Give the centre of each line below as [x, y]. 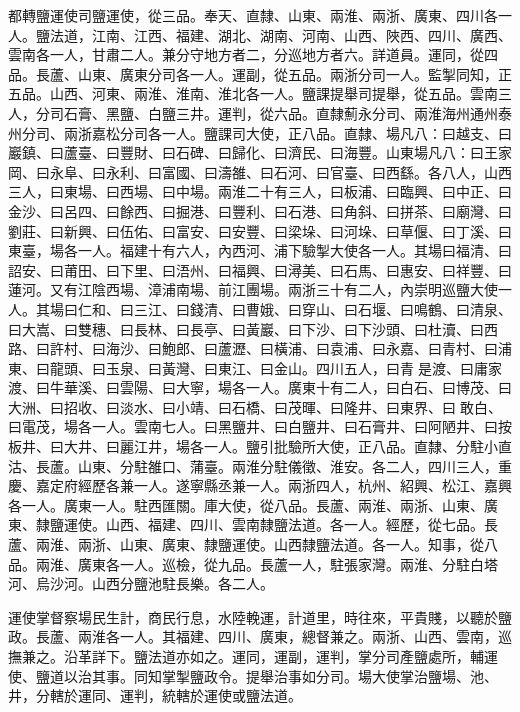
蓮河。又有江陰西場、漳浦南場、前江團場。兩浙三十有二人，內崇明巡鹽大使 [253, 289]
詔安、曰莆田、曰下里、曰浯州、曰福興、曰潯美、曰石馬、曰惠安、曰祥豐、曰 [260, 269]
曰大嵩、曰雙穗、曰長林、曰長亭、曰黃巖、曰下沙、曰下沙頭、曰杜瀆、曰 [246, 328]
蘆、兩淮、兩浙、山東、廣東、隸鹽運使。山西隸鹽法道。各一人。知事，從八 [253, 544]
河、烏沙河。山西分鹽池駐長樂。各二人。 [141, 583]
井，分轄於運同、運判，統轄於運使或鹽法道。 [155, 695]
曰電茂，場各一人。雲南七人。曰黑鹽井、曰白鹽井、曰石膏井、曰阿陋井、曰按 [260, 426]
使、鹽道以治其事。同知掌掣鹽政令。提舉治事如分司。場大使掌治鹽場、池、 [253, 675]
